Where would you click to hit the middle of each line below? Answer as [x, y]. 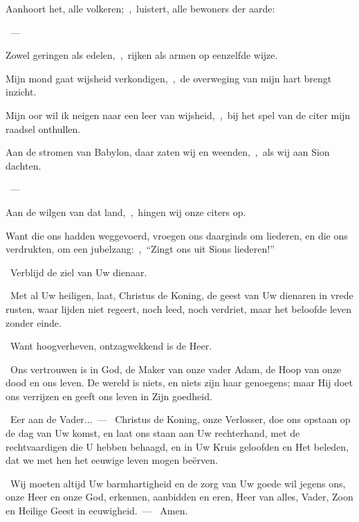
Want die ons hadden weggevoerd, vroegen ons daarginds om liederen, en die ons [177, 235]
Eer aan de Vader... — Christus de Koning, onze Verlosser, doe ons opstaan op [180, 419]
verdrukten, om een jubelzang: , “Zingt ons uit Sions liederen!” [140, 249]
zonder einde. [34, 322]
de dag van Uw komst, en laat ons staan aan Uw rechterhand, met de [153, 433]
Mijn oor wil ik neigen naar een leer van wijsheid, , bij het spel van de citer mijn [178, 115]
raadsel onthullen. [43, 128]
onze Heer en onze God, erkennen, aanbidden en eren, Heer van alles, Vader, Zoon [179, 497]
